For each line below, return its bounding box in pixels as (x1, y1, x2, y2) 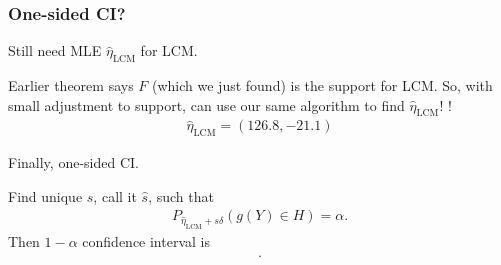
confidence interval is (82, 231, 210, 252)
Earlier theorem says (8, 75, 134, 96)
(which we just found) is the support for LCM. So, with (152, 75, 493, 96)
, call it (93, 185, 137, 206)
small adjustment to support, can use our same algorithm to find (8, 94, 405, 115)
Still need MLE (8, 40, 102, 61)
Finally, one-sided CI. (8, 152, 139, 173)
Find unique (8, 185, 83, 206)
